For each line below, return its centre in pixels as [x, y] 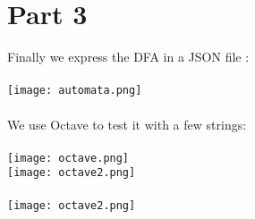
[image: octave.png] [68, 158]
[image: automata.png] [75, 91]
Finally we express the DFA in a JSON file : [128, 57]
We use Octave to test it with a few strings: [127, 124]
